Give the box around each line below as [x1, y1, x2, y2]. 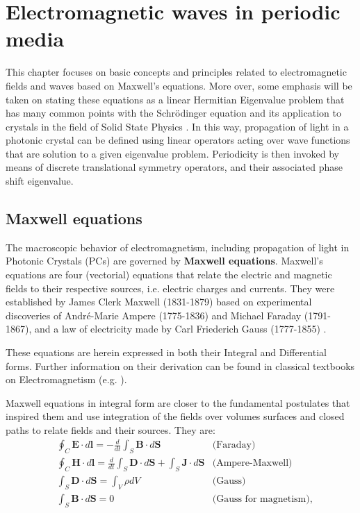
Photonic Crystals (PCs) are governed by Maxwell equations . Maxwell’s [6, 253, 323, 268]
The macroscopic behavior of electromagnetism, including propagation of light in [6, 239, 350, 254]
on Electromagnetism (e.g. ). [6, 372, 127, 387]
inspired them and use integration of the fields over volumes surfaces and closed [6, 409, 345, 423]
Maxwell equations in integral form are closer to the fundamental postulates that [6, 395, 350, 410]
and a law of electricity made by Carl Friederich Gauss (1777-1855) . [34, 321, 327, 336]
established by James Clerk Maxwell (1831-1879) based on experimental [6, 294, 312, 309]
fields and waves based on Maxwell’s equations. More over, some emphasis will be [6, 78, 352, 92]
